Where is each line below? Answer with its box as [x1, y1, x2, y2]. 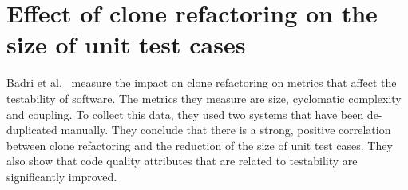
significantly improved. [6, 168, 117, 184]
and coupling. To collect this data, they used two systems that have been [6, 105, 364, 122]
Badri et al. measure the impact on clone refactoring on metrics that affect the [6, 74, 397, 91]
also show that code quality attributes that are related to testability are [6, 152, 358, 169]
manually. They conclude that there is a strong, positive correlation [61, 121, 391, 138]
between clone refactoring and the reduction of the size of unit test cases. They [6, 137, 393, 153]
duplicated [6, 121, 57, 138]
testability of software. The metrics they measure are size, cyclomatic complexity [6, 89, 402, 106]
